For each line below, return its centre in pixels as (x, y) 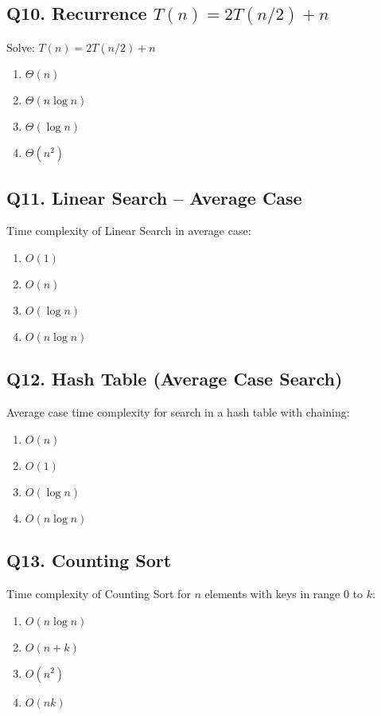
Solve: (21, 47)
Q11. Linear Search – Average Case (154, 197)
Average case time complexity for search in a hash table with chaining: (178, 412)
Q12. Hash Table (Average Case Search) (175, 379)
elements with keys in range (272, 593)
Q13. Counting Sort (89, 560)
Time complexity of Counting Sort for (99, 593)
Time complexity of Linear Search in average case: (129, 231)
